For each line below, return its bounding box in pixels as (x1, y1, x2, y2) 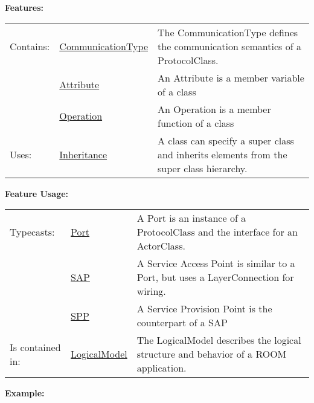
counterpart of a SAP (136, 315, 228, 330)
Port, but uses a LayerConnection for (136, 270, 294, 285)
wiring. (136, 284, 166, 298)
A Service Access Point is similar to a (136, 256, 295, 271)
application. (136, 361, 187, 375)
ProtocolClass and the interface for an (136, 225, 298, 239)
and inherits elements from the (158, 147, 287, 161)
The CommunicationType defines (158, 25, 298, 39)
